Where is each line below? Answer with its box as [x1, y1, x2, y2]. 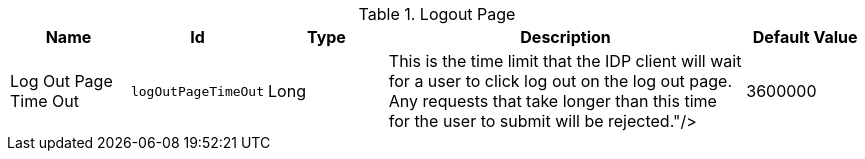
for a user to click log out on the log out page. [388, 71, 733, 91]
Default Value [752, 27, 858, 47]
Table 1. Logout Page [358, 4, 516, 24]
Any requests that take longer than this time [388, 91, 717, 111]
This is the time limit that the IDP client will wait [388, 51, 742, 71]
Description [520, 27, 611, 47]
